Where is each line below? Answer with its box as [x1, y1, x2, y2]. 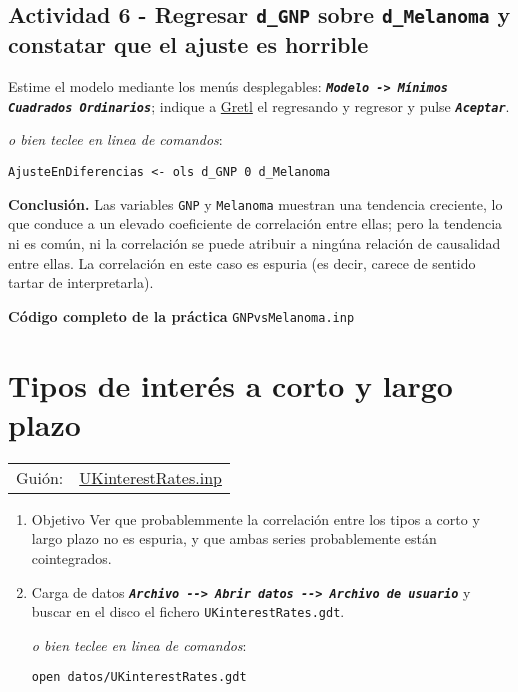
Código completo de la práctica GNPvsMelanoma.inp [8, 305, 355, 326]
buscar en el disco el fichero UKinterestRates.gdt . [31, 601, 345, 622]
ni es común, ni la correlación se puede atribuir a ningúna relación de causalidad [8, 232, 501, 253]
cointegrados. [31, 547, 112, 568]
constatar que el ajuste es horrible [8, 29, 369, 60]
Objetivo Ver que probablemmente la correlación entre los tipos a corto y [31, 508, 480, 529]
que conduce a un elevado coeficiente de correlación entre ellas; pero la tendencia [8, 213, 503, 234]
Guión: [16, 465, 64, 489]
